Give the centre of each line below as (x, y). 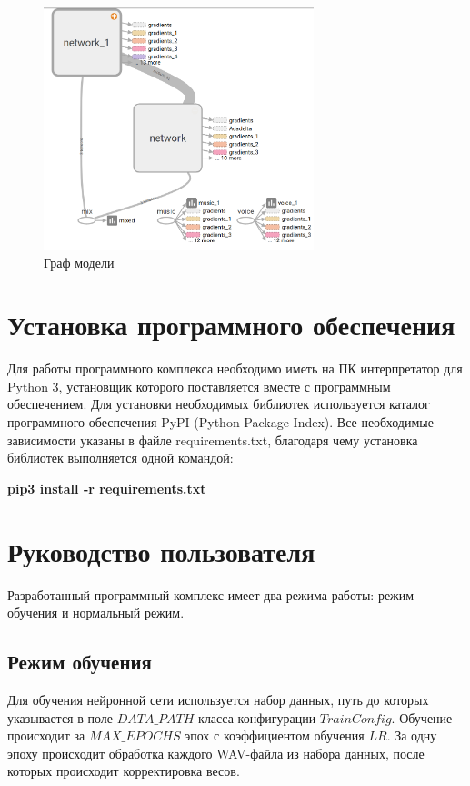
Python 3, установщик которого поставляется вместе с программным (199, 386)
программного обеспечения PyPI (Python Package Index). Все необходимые (220, 422)
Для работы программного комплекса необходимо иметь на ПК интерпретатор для (235, 368)
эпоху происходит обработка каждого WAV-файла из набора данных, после (216, 753)
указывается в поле (60, 717)
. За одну (412, 735)
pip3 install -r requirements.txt (107, 488)
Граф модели (79, 262)
